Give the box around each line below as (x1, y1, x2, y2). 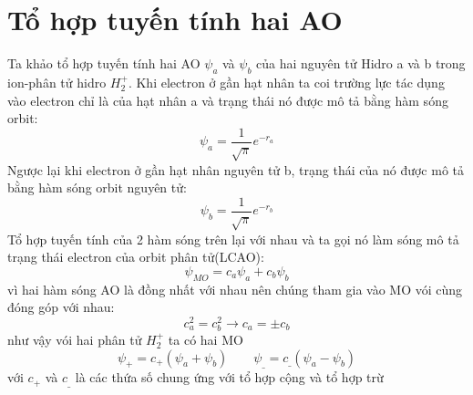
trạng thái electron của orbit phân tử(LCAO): (7, 247, 264, 266)
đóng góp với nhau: (7, 297, 115, 317)
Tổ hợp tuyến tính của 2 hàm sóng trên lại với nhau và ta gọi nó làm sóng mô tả (7, 229, 459, 248)
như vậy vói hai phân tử (7, 329, 142, 348)
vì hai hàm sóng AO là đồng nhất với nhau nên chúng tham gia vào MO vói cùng (7, 279, 463, 298)
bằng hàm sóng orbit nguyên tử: (7, 178, 187, 197)
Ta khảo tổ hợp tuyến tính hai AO (7, 54, 201, 73)
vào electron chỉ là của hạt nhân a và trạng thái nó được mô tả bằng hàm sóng (7, 90, 448, 109)
